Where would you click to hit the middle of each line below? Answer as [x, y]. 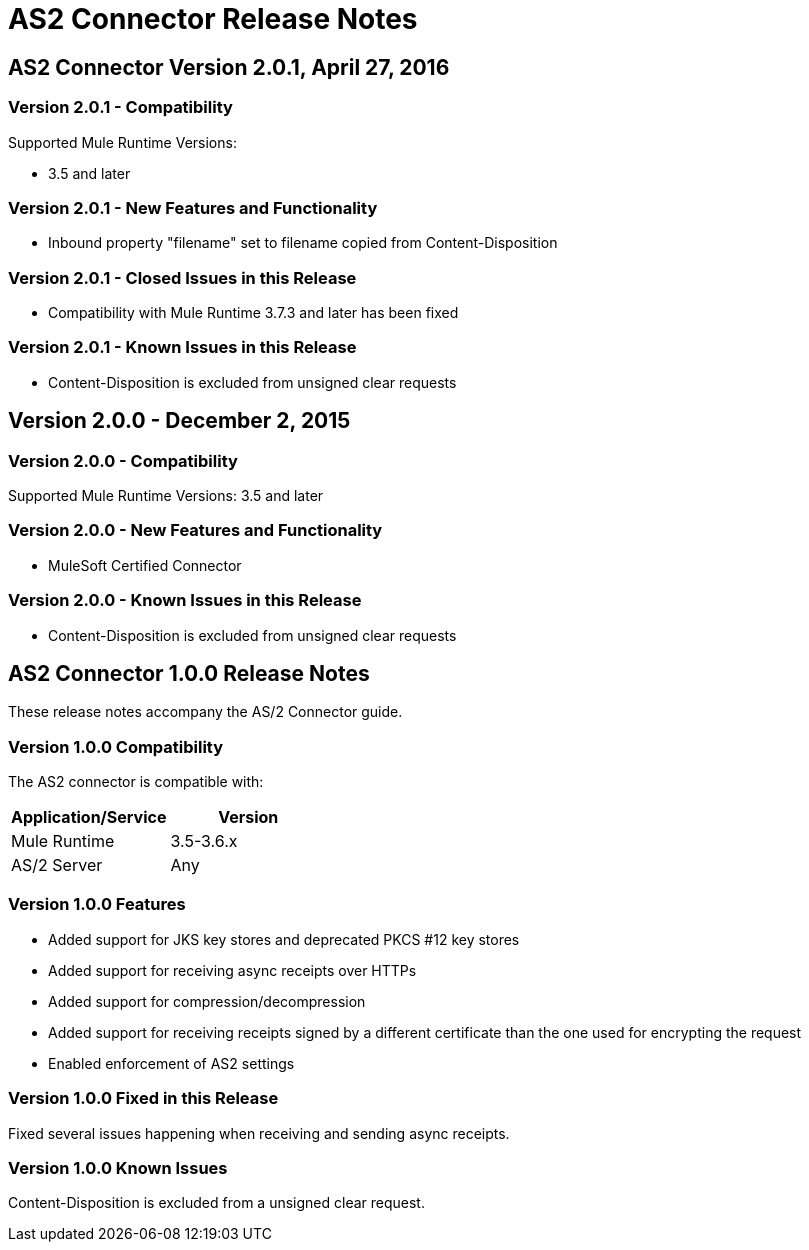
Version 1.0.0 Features [97, 904]
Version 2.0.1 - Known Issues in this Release [182, 347]
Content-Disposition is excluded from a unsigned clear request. [216, 1203]
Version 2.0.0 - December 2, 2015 [179, 421]
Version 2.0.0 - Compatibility [123, 460]
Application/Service [89, 817]
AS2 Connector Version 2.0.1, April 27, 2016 [229, 67]
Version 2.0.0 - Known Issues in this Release [185, 600]
